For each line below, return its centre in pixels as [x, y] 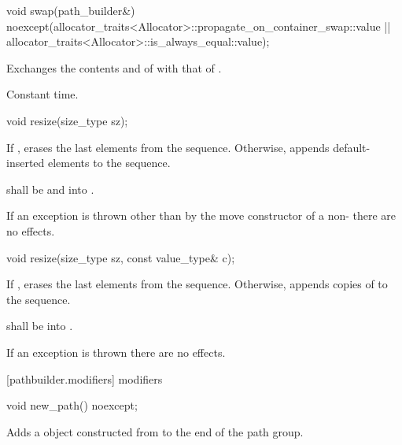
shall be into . [40, 326]
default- [352, 147]
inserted [26, 163]
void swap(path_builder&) [71, 10]
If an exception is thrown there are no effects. [116, 352]
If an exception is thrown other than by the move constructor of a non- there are [201, 215]
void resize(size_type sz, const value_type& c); [121, 257]
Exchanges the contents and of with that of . [114, 67]
